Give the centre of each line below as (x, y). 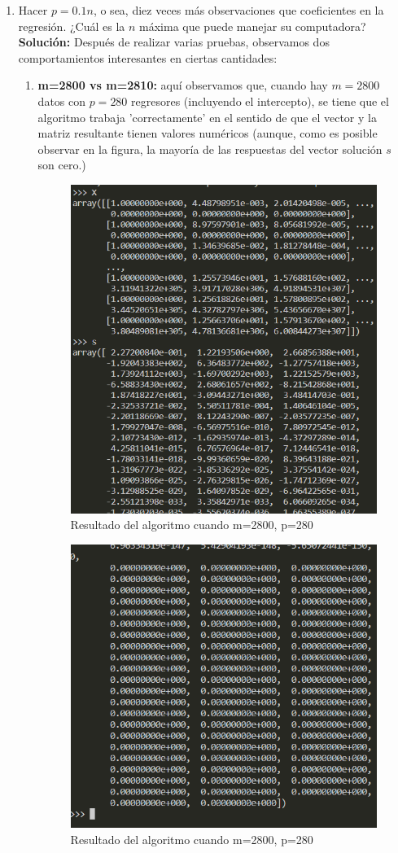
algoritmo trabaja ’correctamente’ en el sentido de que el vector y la (207, 117)
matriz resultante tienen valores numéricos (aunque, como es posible (208, 133)
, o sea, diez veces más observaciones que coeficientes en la (238, 10)
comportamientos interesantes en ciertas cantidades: (148, 57)
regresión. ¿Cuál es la (72, 26)
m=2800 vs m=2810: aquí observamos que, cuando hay (183, 85)
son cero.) (62, 165)
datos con (62, 101)
